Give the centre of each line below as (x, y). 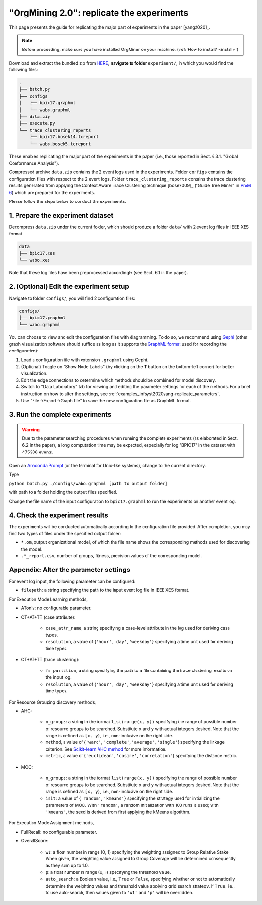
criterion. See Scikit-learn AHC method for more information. (106, 749)
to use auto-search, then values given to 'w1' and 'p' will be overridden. (119, 892)
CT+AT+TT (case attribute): (48, 617)
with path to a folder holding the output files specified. (63, 492)
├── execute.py (37, 123)
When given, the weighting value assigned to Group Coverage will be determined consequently (141, 858)
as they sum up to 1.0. (67, 865)
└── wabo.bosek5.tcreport (60, 144)
